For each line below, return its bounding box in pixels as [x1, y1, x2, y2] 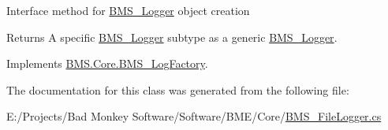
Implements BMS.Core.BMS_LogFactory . [6, 55, 208, 72]
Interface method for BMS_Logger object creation [6, 2, 250, 18]
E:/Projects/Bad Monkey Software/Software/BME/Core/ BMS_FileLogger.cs [6, 108, 382, 124]
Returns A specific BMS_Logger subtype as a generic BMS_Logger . [6, 28, 338, 45]
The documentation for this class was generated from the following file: [6, 81, 349, 98]
